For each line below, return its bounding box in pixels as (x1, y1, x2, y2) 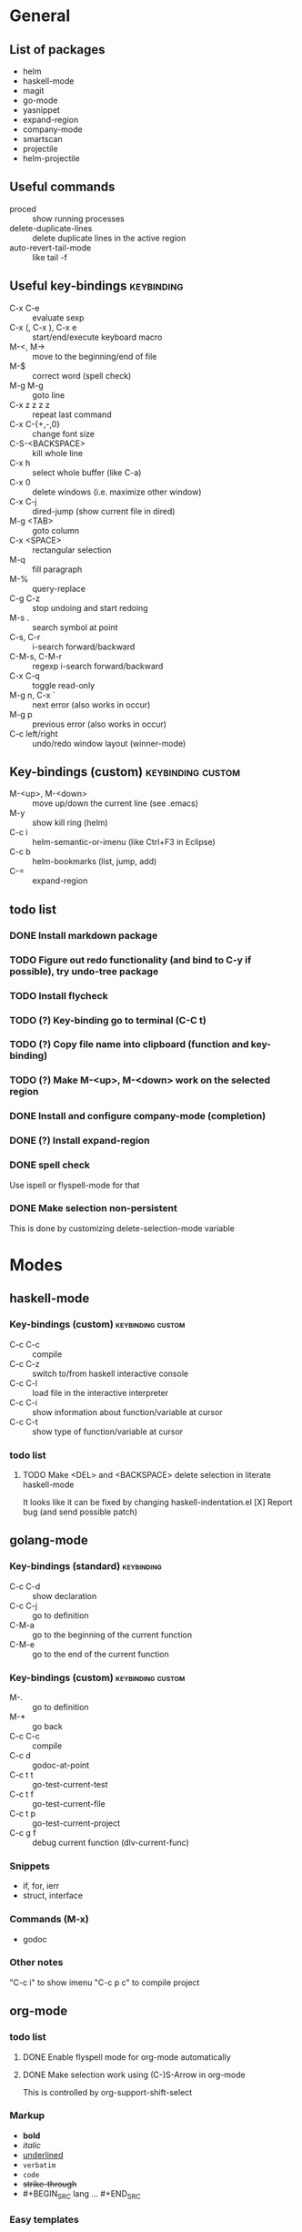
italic (22, 2139, 42, 2150)
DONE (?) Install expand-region (9, 1135, 150, 1147)
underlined (22, 2149, 64, 2160)
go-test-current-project (32, 1818, 121, 1829)
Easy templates (9, 2213, 79, 2226)
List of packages (9, 42, 106, 57)
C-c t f (9, 1789, 35, 1799)
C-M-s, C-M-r (9, 650, 63, 661)
